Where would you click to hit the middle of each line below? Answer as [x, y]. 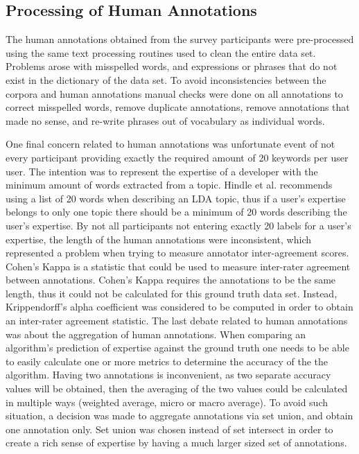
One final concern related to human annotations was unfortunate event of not [170, 144]
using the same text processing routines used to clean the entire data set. [161, 52]
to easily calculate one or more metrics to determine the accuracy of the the [167, 361]
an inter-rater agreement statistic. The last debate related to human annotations [177, 321]
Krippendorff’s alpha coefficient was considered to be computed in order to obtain [179, 307]
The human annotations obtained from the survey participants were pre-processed [180, 39]
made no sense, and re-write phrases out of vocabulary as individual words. [165, 120]
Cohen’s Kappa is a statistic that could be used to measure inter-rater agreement [178, 266]
